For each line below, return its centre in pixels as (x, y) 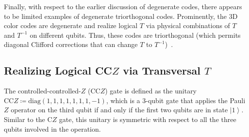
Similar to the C (28, 119)
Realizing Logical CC (58, 70)
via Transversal (162, 70)
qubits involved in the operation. (52, 129)
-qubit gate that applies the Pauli (196, 100)
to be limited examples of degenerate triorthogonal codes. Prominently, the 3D (121, 16)
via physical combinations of (188, 25)
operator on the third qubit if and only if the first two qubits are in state (119, 110)
